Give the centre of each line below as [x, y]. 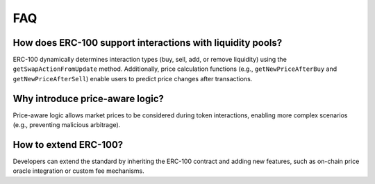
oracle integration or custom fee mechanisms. [79, 171]
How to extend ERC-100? [68, 145]
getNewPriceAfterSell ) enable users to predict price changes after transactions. [133, 78]
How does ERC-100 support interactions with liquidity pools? [148, 43]
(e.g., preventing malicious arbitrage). [67, 125]
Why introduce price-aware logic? [89, 98]
